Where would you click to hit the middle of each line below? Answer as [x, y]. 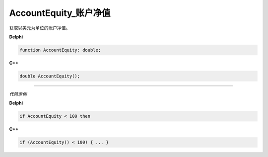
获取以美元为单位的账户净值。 [40, 28]
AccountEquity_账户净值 [60, 13]
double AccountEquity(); [50, 76]
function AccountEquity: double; [60, 50]
